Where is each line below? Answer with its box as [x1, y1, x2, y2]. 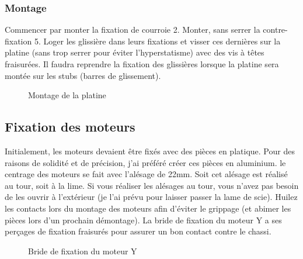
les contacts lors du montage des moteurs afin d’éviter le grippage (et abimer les [5, 202, 291, 214]
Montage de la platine [28, 89, 106, 101]
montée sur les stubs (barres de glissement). [5, 69, 161, 81]
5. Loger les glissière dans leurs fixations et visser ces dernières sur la [34, 34, 281, 47]
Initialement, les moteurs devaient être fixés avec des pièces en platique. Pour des [5, 144, 295, 157]
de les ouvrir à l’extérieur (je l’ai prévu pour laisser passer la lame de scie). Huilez [5, 191, 298, 203]
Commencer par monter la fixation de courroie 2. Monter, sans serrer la [5, 23, 260, 36]
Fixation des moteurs [5, 118, 135, 136]
